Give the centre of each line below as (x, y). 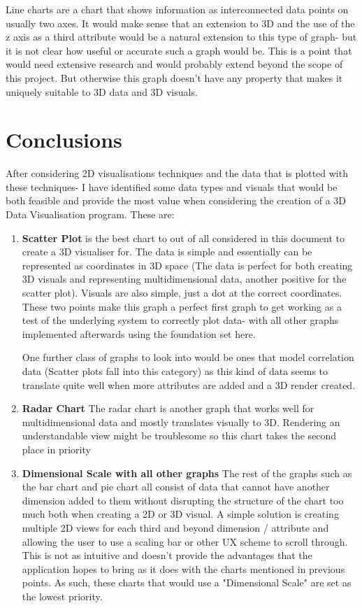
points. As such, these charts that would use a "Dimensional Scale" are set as (187, 582)
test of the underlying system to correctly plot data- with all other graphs (180, 320)
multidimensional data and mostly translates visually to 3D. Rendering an (181, 422)
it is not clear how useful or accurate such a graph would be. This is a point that (179, 50)
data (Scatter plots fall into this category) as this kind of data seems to (175, 371)
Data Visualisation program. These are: (90, 214)
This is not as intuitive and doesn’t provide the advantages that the (167, 555)
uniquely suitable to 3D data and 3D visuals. (102, 91)
